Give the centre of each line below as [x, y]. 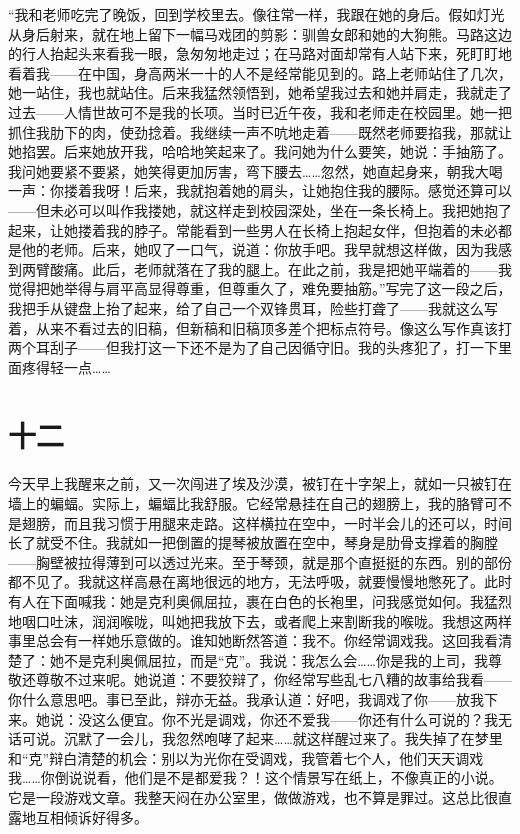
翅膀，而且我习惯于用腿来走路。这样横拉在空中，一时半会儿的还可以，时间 [266, 522]
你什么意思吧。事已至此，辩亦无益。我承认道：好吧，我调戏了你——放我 [246, 698]
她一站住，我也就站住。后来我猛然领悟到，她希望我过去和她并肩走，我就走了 [260, 92]
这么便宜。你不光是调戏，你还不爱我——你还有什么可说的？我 [294, 718]
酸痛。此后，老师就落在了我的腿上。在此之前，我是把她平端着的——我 [280, 268]
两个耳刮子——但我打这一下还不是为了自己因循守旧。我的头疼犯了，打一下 [253, 347]
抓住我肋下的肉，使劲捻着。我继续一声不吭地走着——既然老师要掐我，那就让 [260, 131]
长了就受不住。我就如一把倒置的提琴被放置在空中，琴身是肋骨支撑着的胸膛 [253, 542]
